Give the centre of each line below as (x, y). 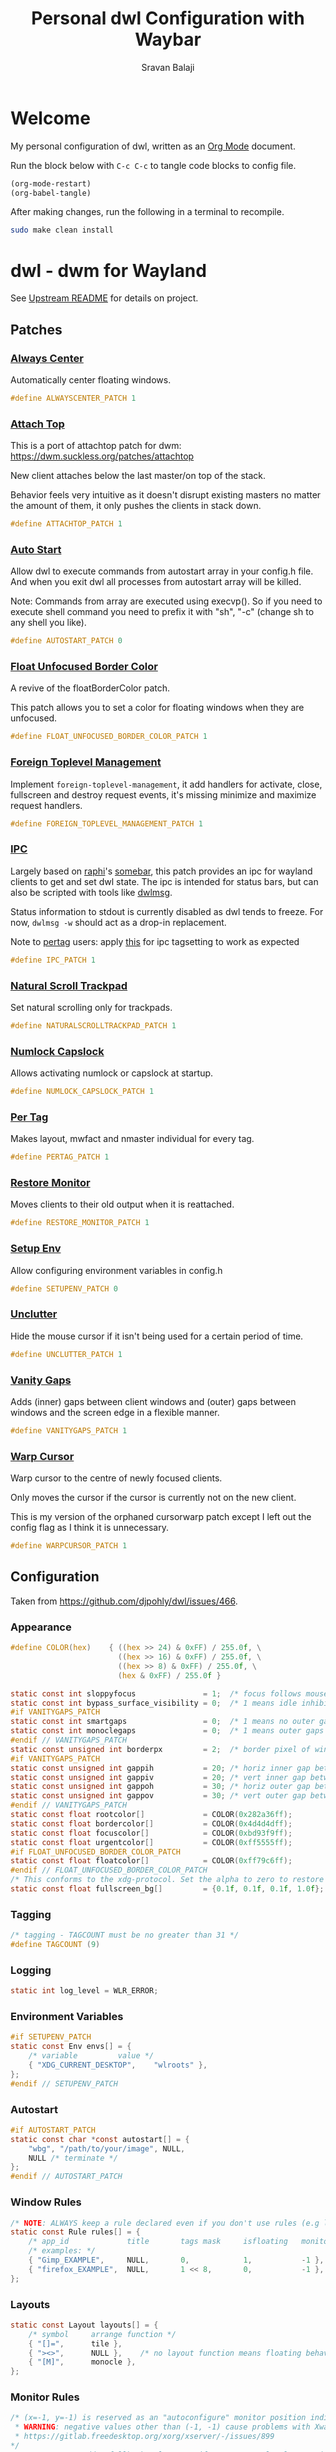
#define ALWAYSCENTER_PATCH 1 (73, 398)
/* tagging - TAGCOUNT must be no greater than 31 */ (125, 1935)
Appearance (41, 1627)
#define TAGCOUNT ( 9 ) (55, 1945)
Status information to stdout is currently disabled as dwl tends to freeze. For (167, 911)
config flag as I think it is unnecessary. (89, 1528)
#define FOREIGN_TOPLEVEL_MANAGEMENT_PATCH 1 (106, 823)
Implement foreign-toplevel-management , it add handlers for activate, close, (166, 784)
